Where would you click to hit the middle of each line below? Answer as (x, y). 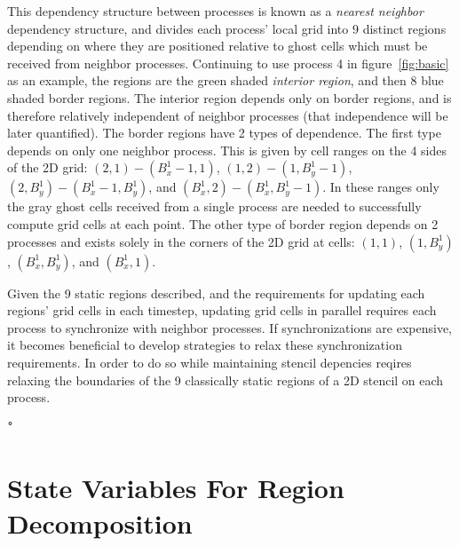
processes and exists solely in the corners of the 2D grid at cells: (181, 241)
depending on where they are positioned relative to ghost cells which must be (218, 46)
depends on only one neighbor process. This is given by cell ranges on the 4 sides (227, 150)
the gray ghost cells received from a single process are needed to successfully (214, 206)
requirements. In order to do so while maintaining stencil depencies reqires (210, 362)
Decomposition (100, 522)
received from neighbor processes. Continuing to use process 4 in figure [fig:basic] (228, 63)
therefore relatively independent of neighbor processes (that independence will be (228, 115)
